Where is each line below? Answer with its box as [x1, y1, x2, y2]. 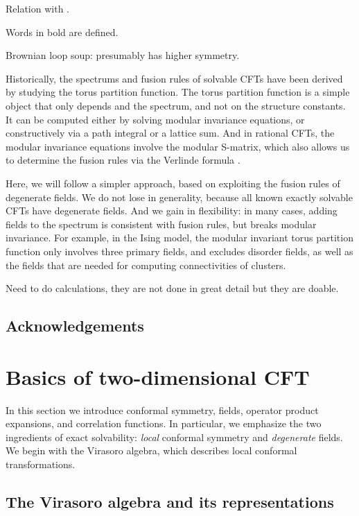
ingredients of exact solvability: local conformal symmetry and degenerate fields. [6, 429, 343, 444]
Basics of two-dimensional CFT [6, 362, 310, 390]
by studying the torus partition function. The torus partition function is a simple [6, 85, 350, 99]
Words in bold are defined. [6, 24, 119, 39]
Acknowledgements [6, 315, 144, 336]
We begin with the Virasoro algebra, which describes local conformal [6, 443, 297, 458]
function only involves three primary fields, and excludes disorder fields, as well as [6, 243, 353, 258]
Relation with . [6, 1, 69, 15]
